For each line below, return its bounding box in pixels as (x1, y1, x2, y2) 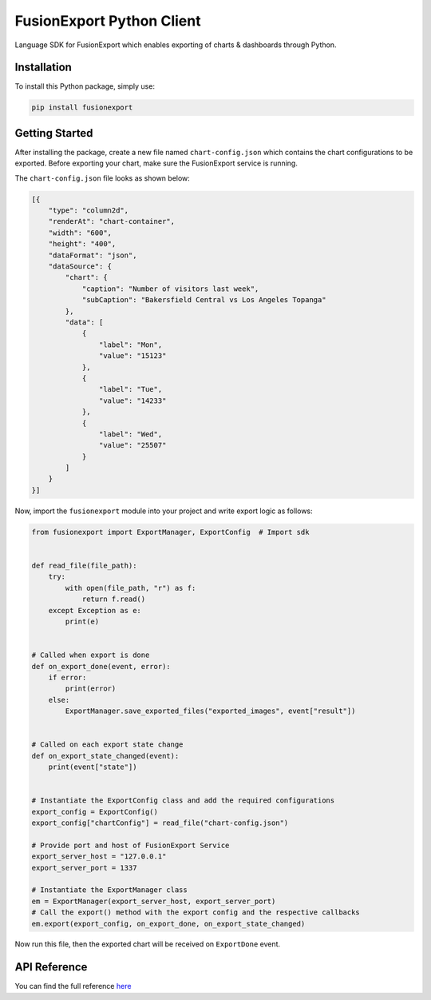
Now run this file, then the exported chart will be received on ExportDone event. (14, 939, 281, 949)
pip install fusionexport (31, 103, 133, 112)
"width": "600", (48, 228, 112, 237)
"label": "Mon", (98, 340, 163, 349)
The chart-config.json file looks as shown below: (14, 173, 191, 183)
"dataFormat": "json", (48, 250, 137, 260)
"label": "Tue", (98, 384, 163, 394)
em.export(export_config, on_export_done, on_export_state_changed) (31, 919, 306, 928)
